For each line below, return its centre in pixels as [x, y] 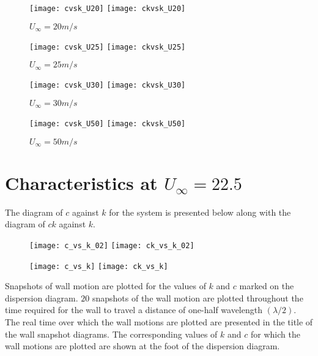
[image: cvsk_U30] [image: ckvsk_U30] [108, 85]
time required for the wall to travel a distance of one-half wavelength [134, 310]
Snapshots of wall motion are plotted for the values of [105, 286]
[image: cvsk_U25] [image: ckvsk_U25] [108, 47]
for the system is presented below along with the [200, 212]
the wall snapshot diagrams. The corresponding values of [111, 334]
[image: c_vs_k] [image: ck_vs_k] [99, 266]
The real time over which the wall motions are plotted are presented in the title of [159, 322]
